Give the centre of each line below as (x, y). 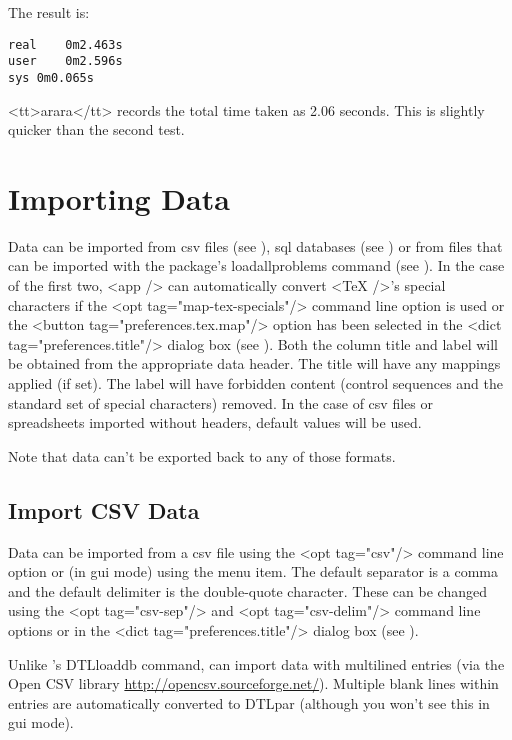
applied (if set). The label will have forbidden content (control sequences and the (255, 383)
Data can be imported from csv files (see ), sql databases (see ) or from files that (255, 245)
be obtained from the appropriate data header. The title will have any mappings (254, 363)
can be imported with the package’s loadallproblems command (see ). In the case (256, 265)
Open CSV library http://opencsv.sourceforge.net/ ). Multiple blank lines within (253, 683)
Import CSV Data (104, 509)
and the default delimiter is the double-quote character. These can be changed (247, 590)
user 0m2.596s (65, 61)
